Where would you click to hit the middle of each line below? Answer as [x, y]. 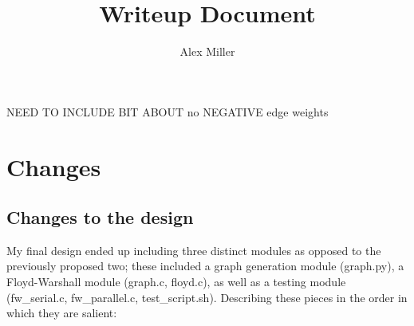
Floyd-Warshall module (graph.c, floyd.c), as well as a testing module [176, 282]
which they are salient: [62, 313]
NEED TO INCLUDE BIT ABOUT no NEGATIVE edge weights [168, 111]
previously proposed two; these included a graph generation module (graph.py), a [205, 266]
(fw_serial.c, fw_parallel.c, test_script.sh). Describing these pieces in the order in [207, 297]
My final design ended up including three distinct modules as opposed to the [194, 250]
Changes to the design [100, 217]
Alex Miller [207, 51]
